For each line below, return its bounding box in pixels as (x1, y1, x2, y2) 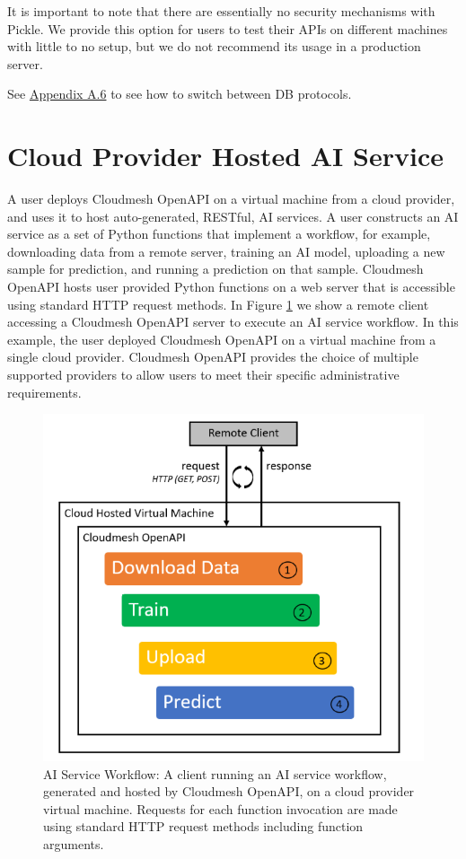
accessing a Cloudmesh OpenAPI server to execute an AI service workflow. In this (7, 312, 459, 331)
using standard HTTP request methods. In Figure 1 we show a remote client (7, 294, 429, 313)
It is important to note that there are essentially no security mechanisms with (7, 2, 435, 20)
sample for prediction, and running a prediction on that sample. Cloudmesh (7, 259, 424, 278)
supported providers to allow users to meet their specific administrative (7, 365, 400, 384)
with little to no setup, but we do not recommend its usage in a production (7, 37, 421, 56)
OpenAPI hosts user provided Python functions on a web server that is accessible (7, 277, 455, 296)
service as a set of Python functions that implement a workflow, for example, (7, 224, 431, 243)
